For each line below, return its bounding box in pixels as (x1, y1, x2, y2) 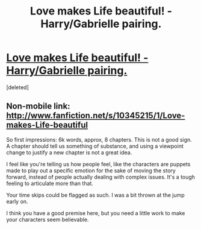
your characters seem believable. (6, 216, 89, 223)
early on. (6, 198, 28, 205)
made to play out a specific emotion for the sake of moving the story (6, 167, 176, 174)
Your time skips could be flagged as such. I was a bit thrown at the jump (6, 191, 185, 198)
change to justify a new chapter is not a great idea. (6, 149, 132, 156)
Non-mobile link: (6, 101, 70, 111)
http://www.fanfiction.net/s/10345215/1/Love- (6, 110, 185, 121)
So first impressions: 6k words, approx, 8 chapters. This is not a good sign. (6, 136, 193, 143)
